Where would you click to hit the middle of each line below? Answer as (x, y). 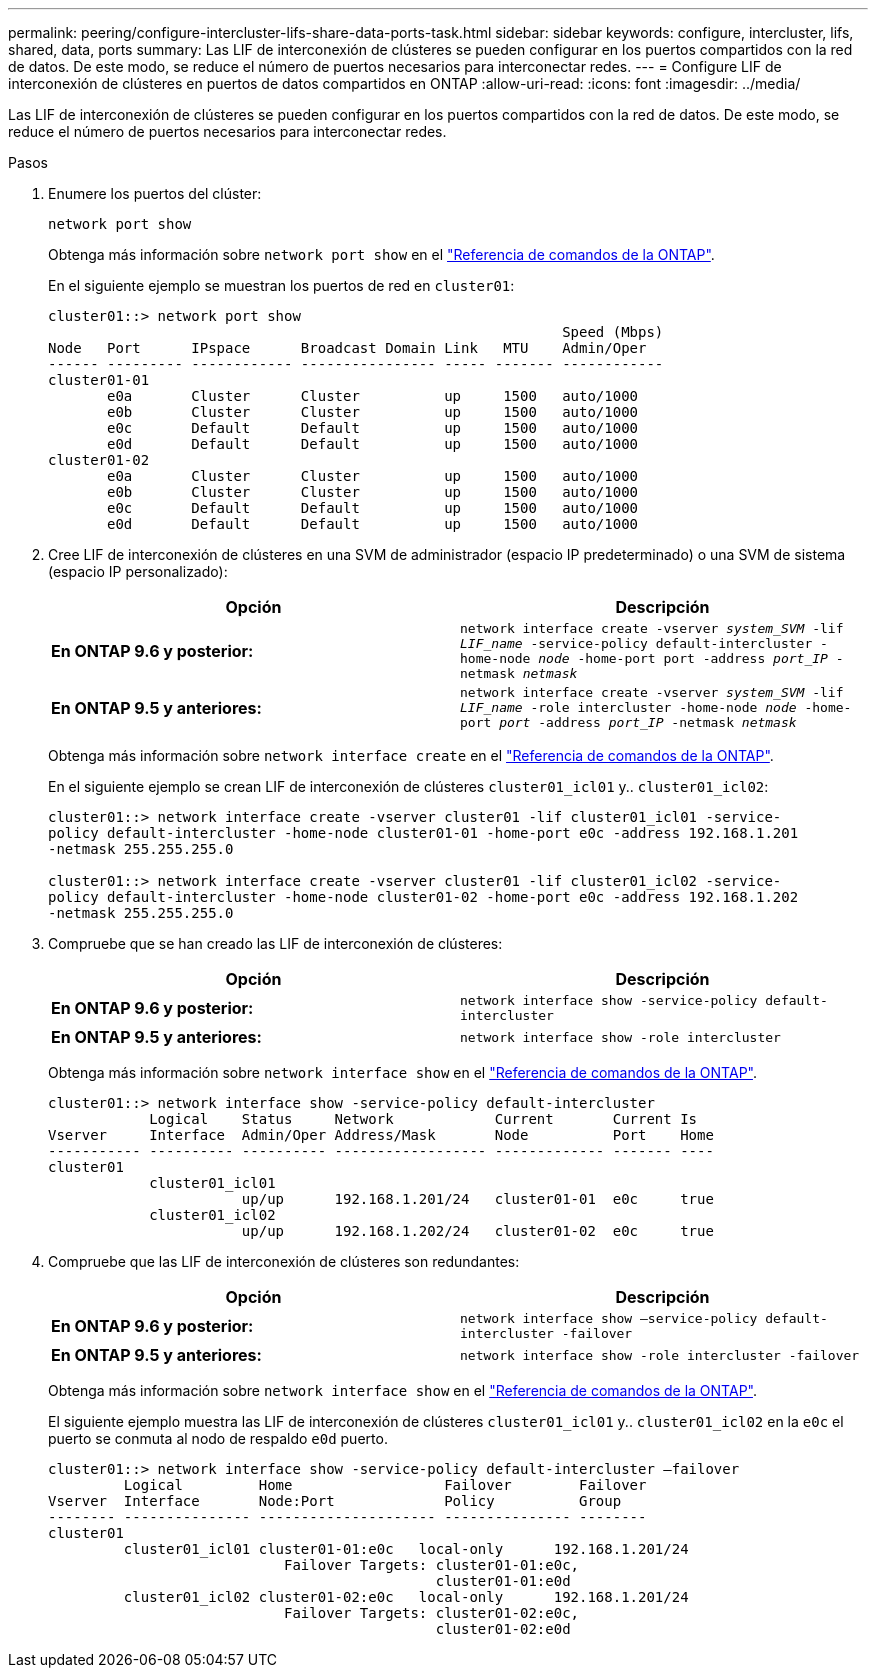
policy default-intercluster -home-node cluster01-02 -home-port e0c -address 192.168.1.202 (423, 897)
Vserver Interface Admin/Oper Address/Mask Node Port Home (381, 1135)
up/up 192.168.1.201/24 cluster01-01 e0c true (477, 1199)
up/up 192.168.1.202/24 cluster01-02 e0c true (477, 1231)
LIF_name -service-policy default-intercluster (636, 643)
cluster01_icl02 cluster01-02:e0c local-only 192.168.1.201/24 (406, 1597)
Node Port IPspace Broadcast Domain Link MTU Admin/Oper (347, 348)
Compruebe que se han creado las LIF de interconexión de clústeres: (275, 943)
